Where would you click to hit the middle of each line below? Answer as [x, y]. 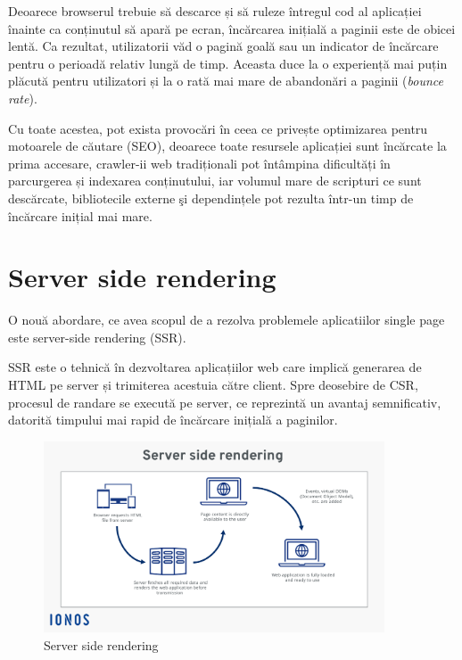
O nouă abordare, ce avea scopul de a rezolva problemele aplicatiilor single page [227, 320]
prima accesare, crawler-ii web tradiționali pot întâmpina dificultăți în [199, 163]
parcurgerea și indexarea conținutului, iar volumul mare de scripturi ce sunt [215, 181]
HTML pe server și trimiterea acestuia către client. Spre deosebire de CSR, [213, 385]
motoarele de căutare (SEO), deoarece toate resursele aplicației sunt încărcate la [227, 146]
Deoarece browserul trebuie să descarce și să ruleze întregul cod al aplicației [215, 11]
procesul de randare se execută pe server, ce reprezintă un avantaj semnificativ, [225, 402]
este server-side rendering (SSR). [97, 337]
